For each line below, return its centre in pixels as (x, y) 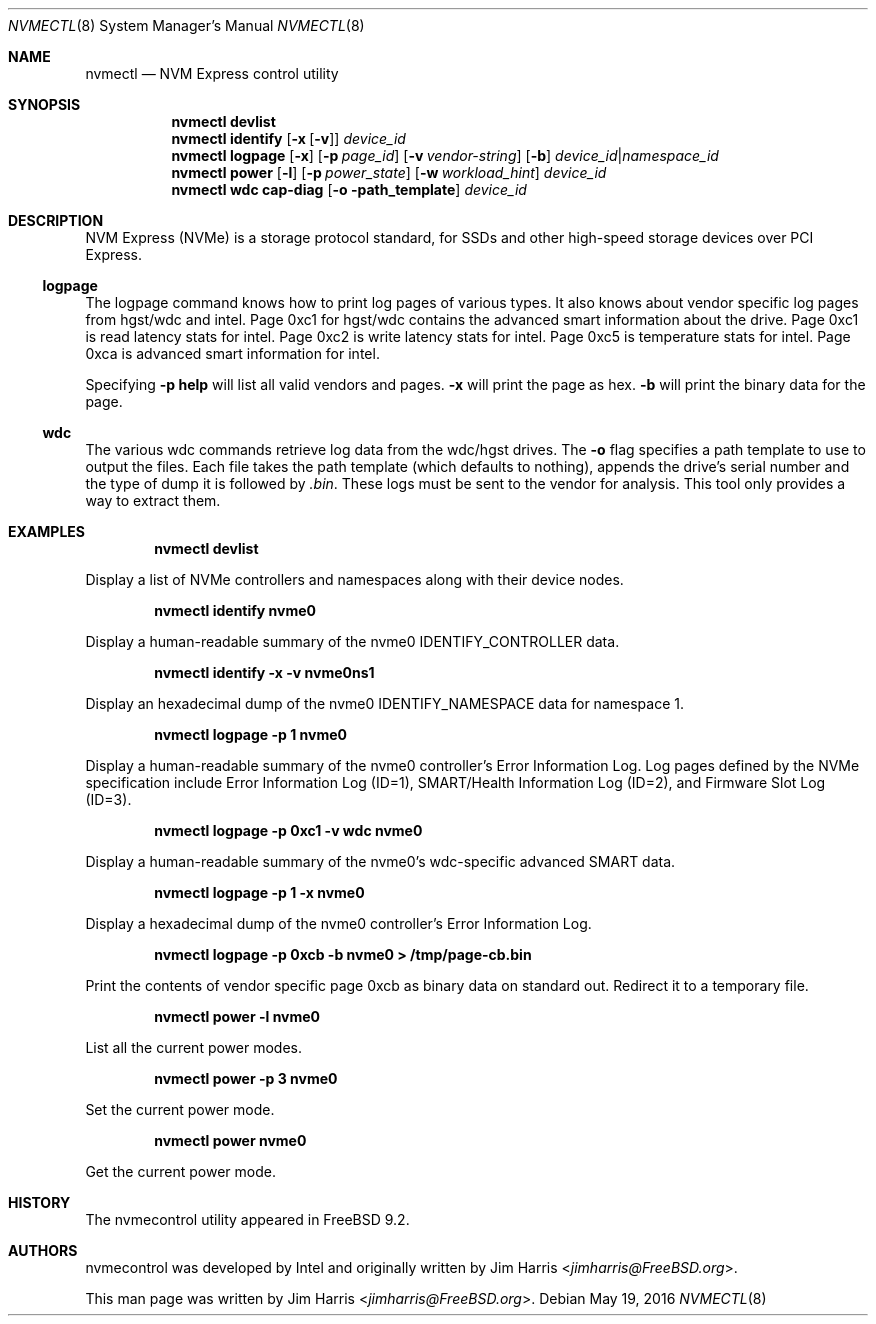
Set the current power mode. (180, 1109)
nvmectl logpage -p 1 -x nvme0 (259, 892)
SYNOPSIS (44, 104)
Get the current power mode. (180, 1171)
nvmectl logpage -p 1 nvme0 (250, 734)
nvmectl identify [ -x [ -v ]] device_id (288, 138)
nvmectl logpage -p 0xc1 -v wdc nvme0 (288, 830)
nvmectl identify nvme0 (235, 610)
